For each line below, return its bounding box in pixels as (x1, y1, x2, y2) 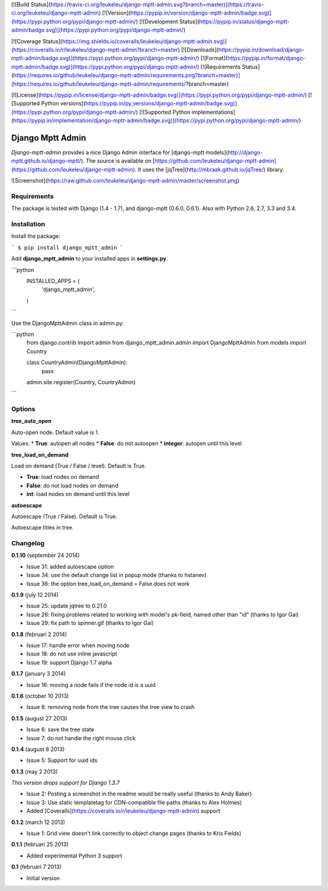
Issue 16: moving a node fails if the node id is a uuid (26, 681, 156, 688)
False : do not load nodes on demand (26, 481, 118, 489)
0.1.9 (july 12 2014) (11, 591, 59, 599)
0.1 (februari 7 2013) (11, 863, 62, 870)
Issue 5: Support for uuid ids (26, 756, 98, 764)
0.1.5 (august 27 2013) (11, 715, 67, 722)
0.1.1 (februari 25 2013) (11, 840, 69, 848)
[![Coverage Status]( (11, 37, 63, 45)
